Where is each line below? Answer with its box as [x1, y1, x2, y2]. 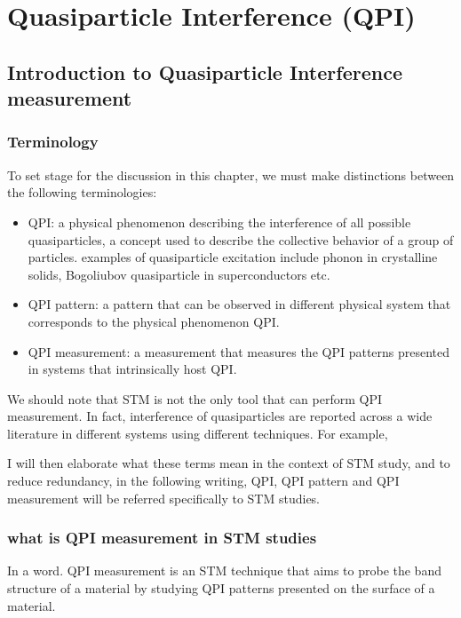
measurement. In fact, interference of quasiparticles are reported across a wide [7, 407, 433, 425]
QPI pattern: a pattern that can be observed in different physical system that [28, 295, 451, 313]
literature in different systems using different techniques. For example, [7, 424, 388, 442]
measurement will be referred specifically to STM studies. [7, 488, 321, 507]
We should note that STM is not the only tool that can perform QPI [7, 389, 383, 408]
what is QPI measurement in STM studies [7, 527, 317, 549]
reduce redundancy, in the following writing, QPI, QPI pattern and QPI [7, 471, 400, 490]
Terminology [7, 131, 99, 153]
